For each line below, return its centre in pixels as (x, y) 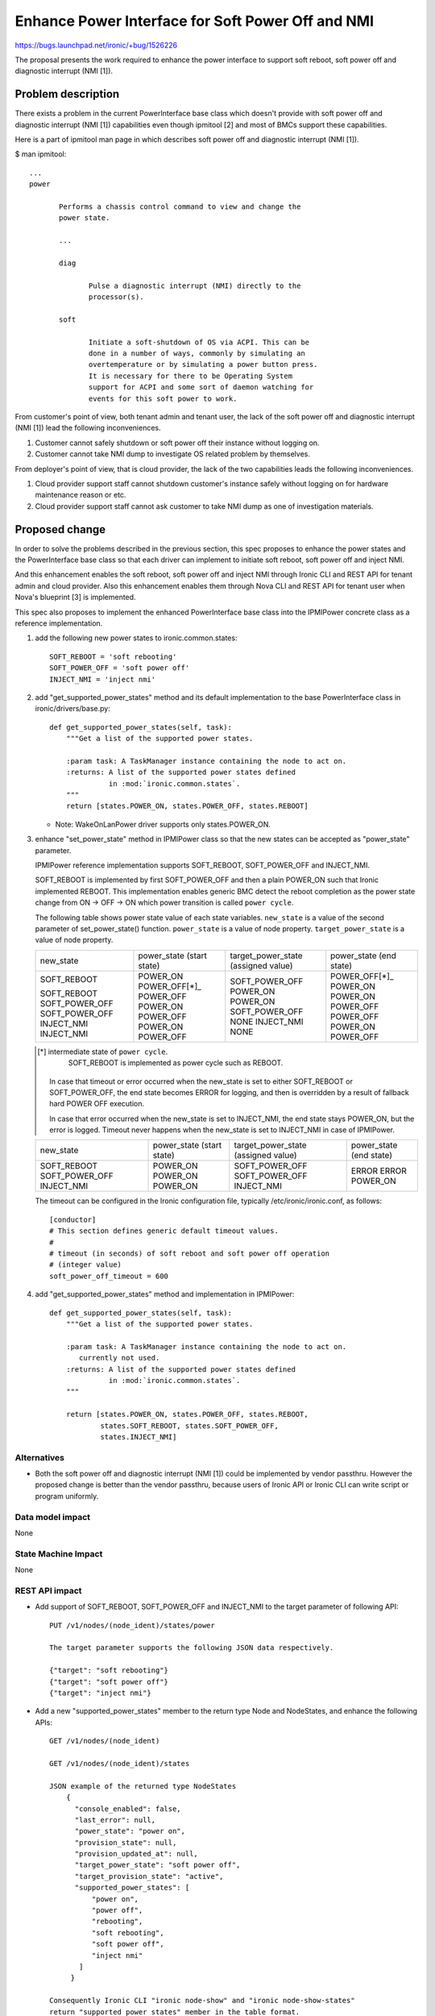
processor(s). (116, 297)
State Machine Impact (59, 1554)
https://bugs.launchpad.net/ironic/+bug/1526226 (96, 45)
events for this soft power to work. (163, 398)
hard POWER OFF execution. (97, 1104)
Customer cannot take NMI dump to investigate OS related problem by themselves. (172, 454)
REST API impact (48, 1590)
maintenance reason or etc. (81, 495)
